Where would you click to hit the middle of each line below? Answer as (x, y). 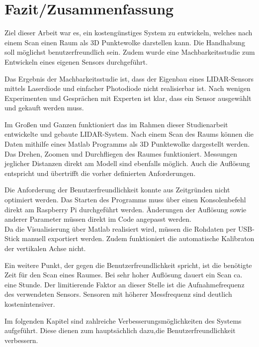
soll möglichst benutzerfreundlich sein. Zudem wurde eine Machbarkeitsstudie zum (130, 52)
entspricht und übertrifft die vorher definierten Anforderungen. (100, 173)
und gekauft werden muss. (44, 108)
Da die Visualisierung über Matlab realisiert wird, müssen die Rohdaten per (120, 228)
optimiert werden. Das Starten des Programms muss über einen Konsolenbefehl (125, 200)
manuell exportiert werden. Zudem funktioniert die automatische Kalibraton (138, 238)
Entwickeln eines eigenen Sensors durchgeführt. (76, 61)
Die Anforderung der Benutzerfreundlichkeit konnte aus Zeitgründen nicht (117, 190)
